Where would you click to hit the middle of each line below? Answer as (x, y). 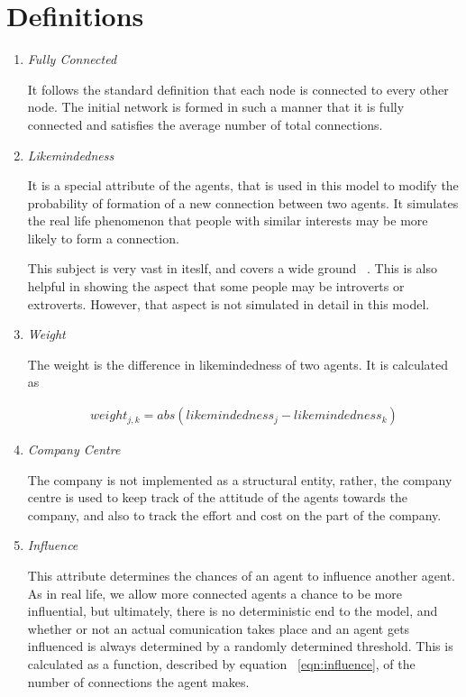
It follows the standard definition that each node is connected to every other (238, 89)
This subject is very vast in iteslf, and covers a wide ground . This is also (233, 268)
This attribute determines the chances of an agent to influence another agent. (241, 576)
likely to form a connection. (103, 238)
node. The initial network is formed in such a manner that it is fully (216, 107)
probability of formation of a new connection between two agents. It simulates (243, 202)
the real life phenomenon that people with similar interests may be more (228, 220)
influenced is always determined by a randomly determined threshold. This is (240, 646)
